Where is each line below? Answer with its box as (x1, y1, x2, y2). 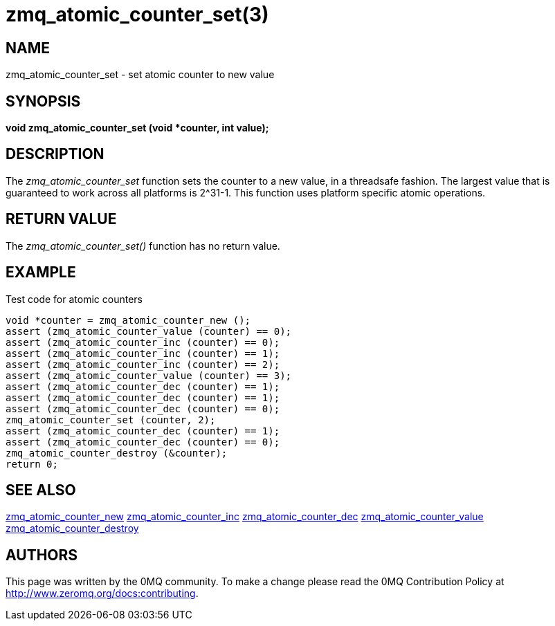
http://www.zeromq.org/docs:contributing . (6, 587, 199, 600)
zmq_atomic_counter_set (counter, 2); (6, 414, 216, 425)
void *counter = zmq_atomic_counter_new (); (6, 314, 251, 326)
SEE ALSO (6, 481, 76, 499)
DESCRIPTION (6, 145, 104, 163)
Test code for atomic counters (6, 293, 143, 305)
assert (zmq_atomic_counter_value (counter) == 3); (6, 369, 292, 381)
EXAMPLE (6, 264, 76, 282)
